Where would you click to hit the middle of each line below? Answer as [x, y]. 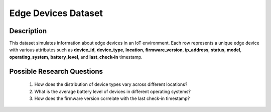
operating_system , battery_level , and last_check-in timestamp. [76, 57]
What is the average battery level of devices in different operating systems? [112, 91]
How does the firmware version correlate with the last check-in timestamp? [112, 98]
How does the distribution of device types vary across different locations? [111, 84]
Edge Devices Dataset [56, 13]
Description [28, 31]
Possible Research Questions [56, 71]
